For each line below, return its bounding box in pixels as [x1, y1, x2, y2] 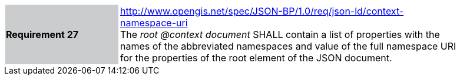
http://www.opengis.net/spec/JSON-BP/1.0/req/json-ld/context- [120, 5, 404, 17]
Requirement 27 [6, 29, 79, 40]
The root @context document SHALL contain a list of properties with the [120, 29, 440, 40]
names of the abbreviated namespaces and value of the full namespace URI [120, 40, 456, 52]
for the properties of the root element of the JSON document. [120, 52, 392, 64]
